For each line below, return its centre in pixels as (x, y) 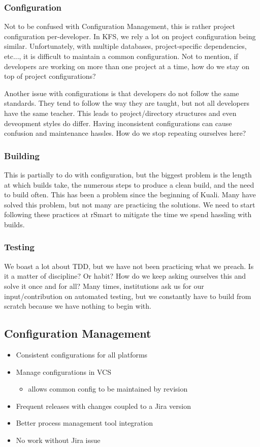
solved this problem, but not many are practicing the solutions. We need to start (130, 204)
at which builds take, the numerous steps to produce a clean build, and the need (129, 184)
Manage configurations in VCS (63, 371)
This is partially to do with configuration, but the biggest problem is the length (128, 174)
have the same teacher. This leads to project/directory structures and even (120, 113)
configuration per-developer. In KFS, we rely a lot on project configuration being (130, 36)
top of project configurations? (50, 76)
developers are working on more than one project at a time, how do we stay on (127, 66)
